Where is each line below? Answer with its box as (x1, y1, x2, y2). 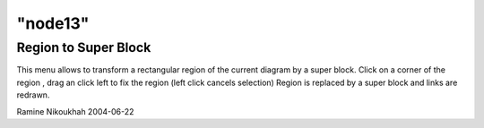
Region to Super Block (16, 39, 151, 55)
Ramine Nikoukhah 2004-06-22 (16, 106, 134, 116)
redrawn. (16, 90, 50, 100)
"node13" (16, 13, 90, 33)
